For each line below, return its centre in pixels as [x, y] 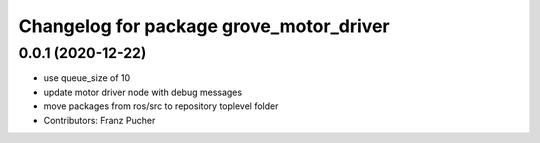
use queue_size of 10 [87, 78]
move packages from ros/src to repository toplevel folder [161, 106]
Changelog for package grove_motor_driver [204, 26]
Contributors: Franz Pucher [99, 120]
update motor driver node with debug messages [143, 92]
